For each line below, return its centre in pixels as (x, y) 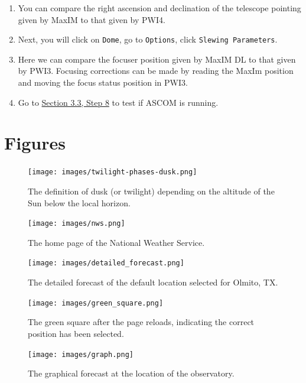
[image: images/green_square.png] (96, 303)
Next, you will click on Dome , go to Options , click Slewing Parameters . (148, 39)
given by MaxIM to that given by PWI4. (92, 19)
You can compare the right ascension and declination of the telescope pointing (159, 8)
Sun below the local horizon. (79, 202)
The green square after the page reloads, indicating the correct (141, 322)
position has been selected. (76, 333)
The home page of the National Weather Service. (116, 242)
